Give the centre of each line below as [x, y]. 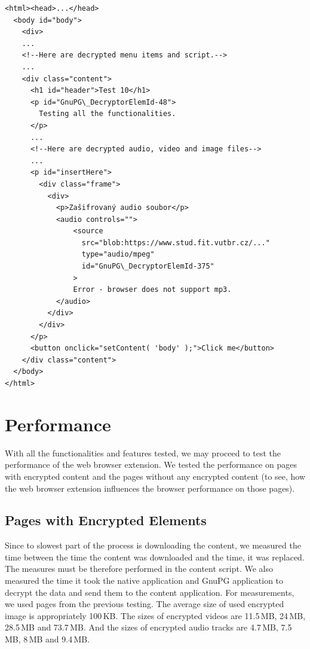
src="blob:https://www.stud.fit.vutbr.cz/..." [176, 243]
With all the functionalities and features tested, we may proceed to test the [143, 453]
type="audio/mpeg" [118, 255]
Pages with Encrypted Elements [106, 520]
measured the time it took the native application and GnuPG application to [144, 581]
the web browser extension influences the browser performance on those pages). [150, 488]
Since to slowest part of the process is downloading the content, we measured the [153, 545]
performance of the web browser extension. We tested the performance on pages [151, 464]
